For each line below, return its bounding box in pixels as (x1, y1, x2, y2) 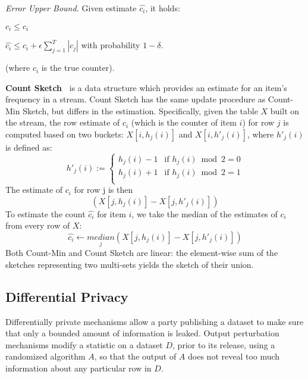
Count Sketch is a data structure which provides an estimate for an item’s (5, 81, 287, 93)
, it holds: (145, 2, 180, 14)
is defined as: (5, 141, 52, 154)
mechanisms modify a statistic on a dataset (5, 338, 163, 351)
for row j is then (74, 183, 133, 196)
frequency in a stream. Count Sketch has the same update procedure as (5, 93, 266, 105)
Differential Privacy (5, 287, 128, 305)
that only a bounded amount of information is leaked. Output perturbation (5, 327, 279, 339)
